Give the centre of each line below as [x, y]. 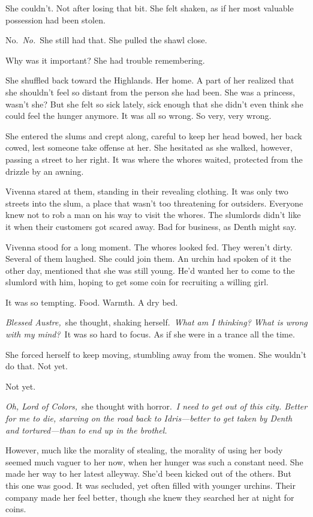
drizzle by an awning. [45, 171]
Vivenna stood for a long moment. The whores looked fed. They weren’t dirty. [149, 246]
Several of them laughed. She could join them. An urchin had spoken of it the [148, 258]
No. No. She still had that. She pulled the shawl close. [106, 40]
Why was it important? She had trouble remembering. [105, 60]
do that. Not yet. [37, 366]
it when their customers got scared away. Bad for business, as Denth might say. [151, 226]
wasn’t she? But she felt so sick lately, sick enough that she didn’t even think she [154, 104]
